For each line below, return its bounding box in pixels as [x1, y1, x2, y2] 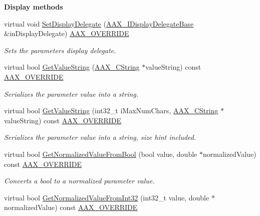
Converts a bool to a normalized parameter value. [4, 175, 155, 186]
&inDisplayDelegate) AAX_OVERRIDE [4, 28, 129, 39]
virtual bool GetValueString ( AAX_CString [4, 62, 140, 72]
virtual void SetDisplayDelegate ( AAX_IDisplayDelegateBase [4, 18, 194, 29]
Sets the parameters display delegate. [4, 45, 116, 55]
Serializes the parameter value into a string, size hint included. [4, 132, 196, 142]
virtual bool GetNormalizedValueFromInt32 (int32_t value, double [4, 192, 209, 202]
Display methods [4, 2, 63, 12]
